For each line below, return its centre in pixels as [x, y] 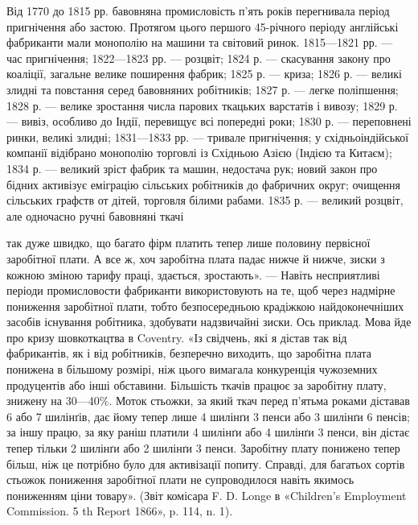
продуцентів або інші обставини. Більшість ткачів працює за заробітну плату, [197, 384]
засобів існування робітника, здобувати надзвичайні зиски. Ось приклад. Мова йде [209, 322]
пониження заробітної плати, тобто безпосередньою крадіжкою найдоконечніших [205, 306]
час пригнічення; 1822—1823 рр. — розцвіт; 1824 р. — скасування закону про [199, 58]
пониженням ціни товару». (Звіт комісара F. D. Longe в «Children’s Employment [207, 495]
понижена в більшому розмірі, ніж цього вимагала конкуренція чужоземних [192, 369]
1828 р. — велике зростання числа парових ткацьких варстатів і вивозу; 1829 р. [202, 105]
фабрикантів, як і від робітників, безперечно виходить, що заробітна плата [189, 353]
